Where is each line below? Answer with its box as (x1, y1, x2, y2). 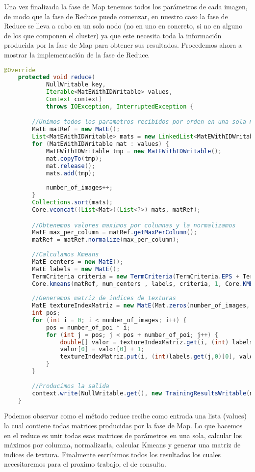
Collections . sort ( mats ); (32, 199, 113, 206)
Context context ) (46, 96, 102, 103)
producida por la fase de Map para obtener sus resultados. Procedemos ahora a (4, 40, 242, 50)
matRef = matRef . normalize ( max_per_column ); (32, 236, 180, 244)
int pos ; (32, 309, 60, 316)
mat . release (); (46, 162, 96, 169)
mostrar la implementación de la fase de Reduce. (4, 49, 150, 59)
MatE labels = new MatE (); (32, 265, 120, 273)
